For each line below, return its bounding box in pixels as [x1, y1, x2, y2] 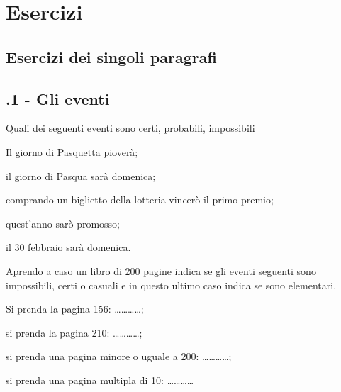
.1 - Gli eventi [6, 87, 110, 109]
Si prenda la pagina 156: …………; [6, 301, 144, 316]
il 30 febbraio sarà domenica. [6, 240, 131, 254]
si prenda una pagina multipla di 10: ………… [6, 372, 194, 387]
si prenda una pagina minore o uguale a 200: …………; [6, 349, 232, 364]
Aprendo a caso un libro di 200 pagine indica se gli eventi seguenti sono [6, 263, 316, 278]
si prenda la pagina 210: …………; [6, 325, 142, 340]
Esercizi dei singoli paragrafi [6, 45, 217, 67]
